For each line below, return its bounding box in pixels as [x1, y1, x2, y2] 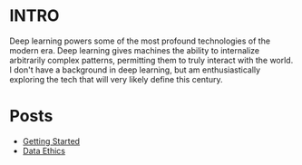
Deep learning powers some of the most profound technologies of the [9, 35, 270, 46]
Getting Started [22, 135, 80, 146]
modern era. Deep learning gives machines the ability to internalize [9, 44, 260, 55]
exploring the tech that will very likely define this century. [9, 73, 223, 84]
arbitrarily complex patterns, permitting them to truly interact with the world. [9, 54, 294, 65]
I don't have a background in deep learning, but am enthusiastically [9, 64, 261, 75]
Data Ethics [22, 145, 66, 156]
